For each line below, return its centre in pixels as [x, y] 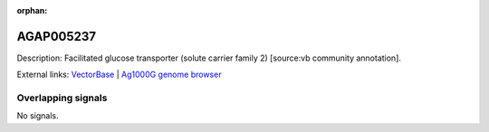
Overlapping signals [62, 98]
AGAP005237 [57, 36]
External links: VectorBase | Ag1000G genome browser [119, 75]
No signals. [38, 116]
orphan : [32, 10]
